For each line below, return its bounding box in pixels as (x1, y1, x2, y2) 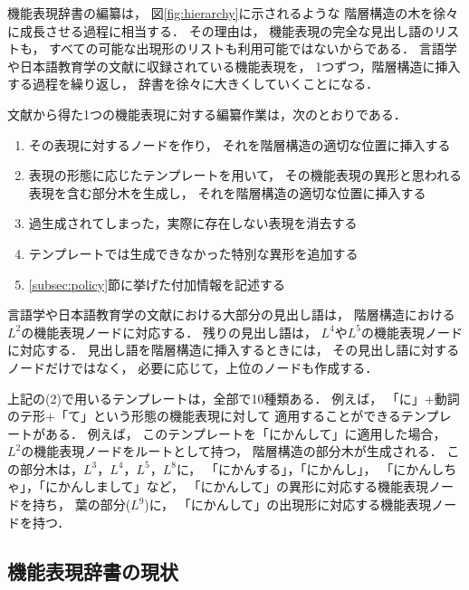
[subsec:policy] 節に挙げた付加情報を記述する (28, 274, 286, 293)
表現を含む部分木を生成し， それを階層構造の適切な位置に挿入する (28, 183, 426, 202)
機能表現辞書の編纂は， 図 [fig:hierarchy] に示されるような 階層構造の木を (7, 4, 434, 22)
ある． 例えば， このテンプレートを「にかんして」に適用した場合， (44, 423, 446, 442)
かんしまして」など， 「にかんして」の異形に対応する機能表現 (57, 477, 429, 496)
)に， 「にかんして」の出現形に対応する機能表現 (144, 495, 432, 514)
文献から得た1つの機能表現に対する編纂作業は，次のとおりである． (7, 104, 407, 123)
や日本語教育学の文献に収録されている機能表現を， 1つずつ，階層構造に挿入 (7, 56, 461, 75)
